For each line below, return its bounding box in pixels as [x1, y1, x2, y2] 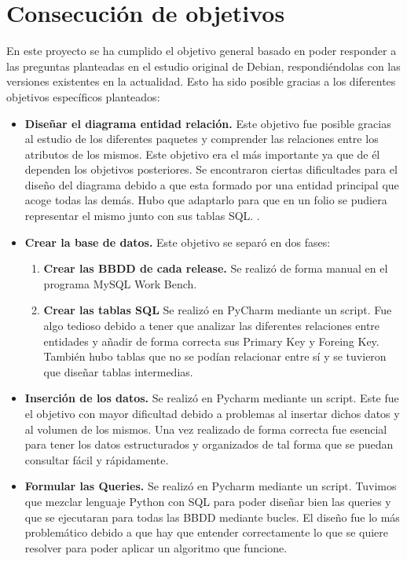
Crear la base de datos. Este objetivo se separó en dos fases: [24, 233, 331, 250]
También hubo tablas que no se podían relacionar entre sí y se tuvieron [43, 348, 387, 365]
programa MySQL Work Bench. [43, 275, 197, 291]
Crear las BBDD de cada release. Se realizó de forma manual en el [43, 260, 388, 277]
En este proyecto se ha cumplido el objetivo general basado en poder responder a [6, 42, 397, 59]
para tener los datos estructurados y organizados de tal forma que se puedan [24, 436, 394, 453]
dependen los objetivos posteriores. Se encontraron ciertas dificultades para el [24, 161, 398, 178]
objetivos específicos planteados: [6, 88, 160, 104]
